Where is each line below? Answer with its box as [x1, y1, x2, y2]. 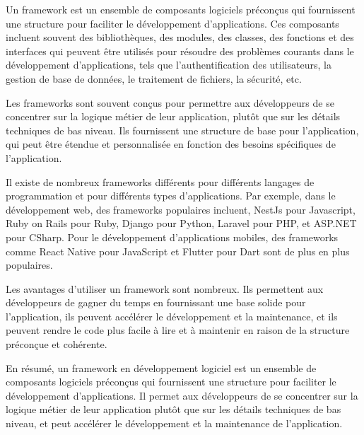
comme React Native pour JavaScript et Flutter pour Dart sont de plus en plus [6, 243, 350, 258]
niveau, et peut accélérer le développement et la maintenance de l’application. [6, 416, 343, 431]
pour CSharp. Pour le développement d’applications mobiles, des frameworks [6, 229, 339, 244]
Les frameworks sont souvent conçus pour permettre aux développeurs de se [6, 95, 334, 110]
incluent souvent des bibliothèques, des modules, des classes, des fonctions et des [6, 30, 354, 45]
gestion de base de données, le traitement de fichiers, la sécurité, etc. [6, 71, 302, 86]
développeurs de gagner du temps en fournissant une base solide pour [6, 295, 306, 310]
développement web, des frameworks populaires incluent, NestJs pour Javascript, [6, 202, 356, 216]
